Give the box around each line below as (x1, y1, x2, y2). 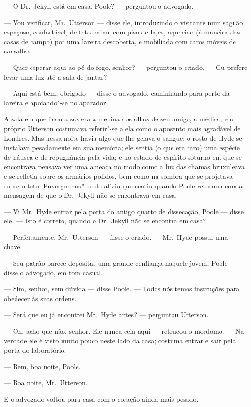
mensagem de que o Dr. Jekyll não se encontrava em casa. (4, 190, 177, 200)
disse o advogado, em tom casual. (4, 267, 103, 277)
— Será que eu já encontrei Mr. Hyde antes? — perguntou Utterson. (4, 309, 209, 320)
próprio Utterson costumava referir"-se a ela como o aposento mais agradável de (4, 123, 241, 133)
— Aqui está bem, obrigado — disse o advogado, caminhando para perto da (4, 88, 230, 98)
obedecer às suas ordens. (4, 293, 77, 303)
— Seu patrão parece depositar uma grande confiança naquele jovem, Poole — (4, 258, 237, 268)
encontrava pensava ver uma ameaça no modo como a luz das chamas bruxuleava (4, 161, 245, 171)
